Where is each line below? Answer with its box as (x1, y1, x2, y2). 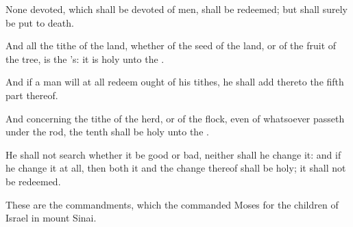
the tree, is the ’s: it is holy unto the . (5, 51, 165, 66)
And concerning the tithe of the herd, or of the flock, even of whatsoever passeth (5, 111, 345, 125)
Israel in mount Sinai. (5, 211, 97, 225)
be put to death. (5, 15, 74, 29)
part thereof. (5, 88, 58, 102)
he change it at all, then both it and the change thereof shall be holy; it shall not (5, 161, 346, 175)
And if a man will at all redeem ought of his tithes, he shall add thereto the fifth (5, 75, 344, 89)
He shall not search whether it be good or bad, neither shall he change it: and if (5, 147, 341, 161)
